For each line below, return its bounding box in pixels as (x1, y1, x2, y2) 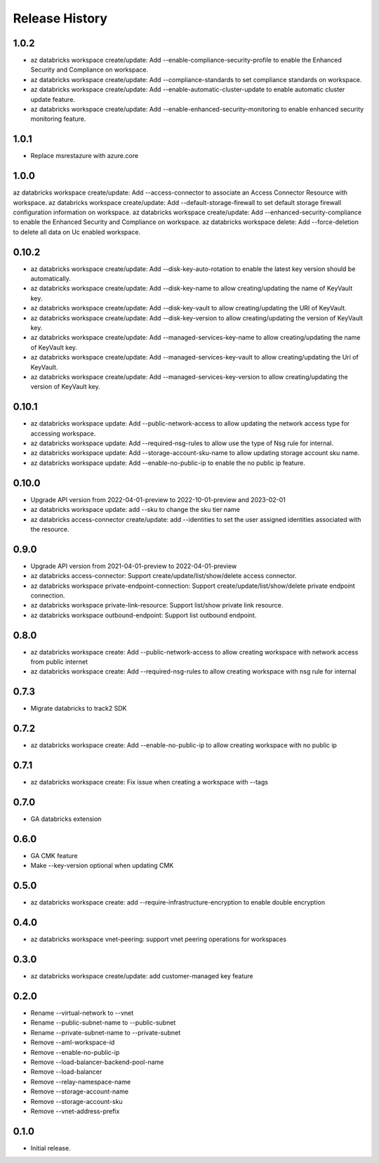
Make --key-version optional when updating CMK (30, 861, 174, 870)
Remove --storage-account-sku (30, 1097, 123, 1105)
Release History (13, 11, 108, 26)
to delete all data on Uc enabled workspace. (13, 228, 140, 236)
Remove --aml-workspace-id (30, 1038, 115, 1046)
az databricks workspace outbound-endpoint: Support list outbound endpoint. (30, 611, 257, 619)
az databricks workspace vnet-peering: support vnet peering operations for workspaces (30, 935, 287, 944)
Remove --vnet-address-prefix (30, 1107, 120, 1115)
